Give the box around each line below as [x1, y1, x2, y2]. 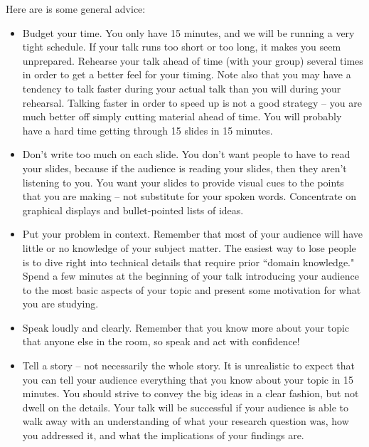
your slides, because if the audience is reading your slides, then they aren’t [22, 160, 347, 175]
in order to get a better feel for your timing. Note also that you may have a [22, 67, 351, 82]
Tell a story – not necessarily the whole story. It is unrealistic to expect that [22, 358, 355, 373]
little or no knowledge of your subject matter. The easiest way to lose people [22, 240, 356, 255]
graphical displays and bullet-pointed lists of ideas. [22, 202, 244, 217]
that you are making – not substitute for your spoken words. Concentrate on [22, 189, 356, 204]
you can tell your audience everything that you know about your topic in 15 [22, 372, 354, 386]
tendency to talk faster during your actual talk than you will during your [22, 80, 341, 95]
